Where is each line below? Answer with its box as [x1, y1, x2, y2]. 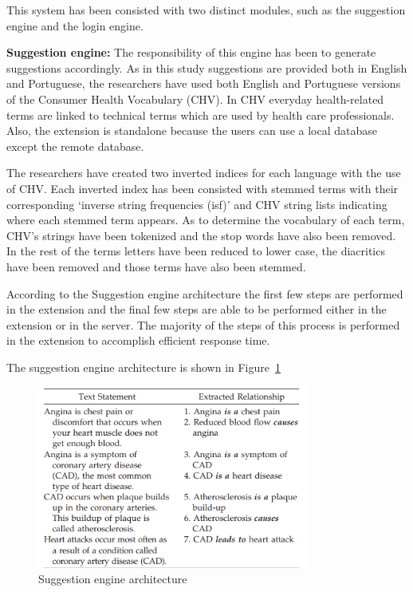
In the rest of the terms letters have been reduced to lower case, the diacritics [6, 243, 385, 259]
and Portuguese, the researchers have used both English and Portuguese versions [6, 75, 401, 92]
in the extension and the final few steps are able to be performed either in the [6, 301, 387, 318]
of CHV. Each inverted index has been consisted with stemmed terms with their [6, 180, 399, 196]
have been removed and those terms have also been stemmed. [6, 258, 306, 274]
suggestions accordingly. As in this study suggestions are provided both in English [6, 59, 407, 76]
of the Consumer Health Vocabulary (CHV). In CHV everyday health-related [6, 90, 384, 107]
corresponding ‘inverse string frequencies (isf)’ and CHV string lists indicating [6, 195, 387, 212]
